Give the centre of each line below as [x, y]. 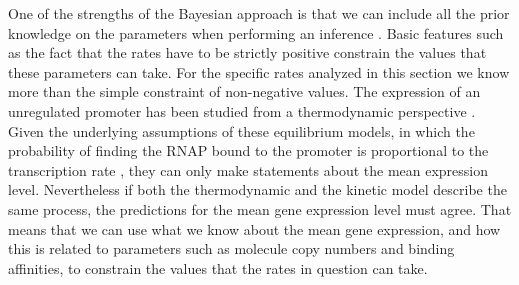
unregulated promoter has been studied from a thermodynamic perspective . [242, 110]
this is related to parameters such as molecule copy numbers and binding [231, 248]
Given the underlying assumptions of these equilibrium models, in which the [241, 130]
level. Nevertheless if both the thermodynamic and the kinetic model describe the [257, 189]
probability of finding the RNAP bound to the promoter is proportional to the [248, 150]
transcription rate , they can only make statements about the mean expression [248, 169]
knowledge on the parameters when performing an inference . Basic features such [256, 32]
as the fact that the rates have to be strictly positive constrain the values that [247, 52]
